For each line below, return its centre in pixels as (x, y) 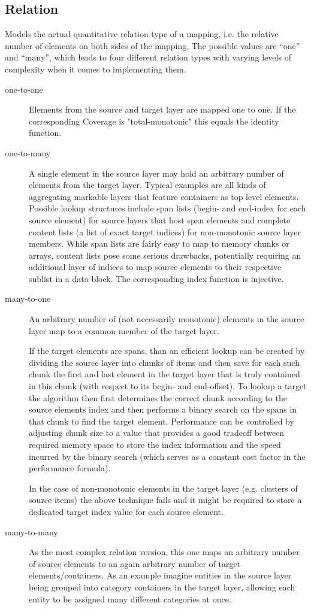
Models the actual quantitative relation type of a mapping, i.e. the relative (142, 34)
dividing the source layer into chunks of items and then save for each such (164, 362)
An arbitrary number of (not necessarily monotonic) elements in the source (167, 319)
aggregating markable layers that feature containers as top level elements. (164, 196)
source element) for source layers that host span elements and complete (160, 219)
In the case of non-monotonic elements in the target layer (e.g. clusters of (163, 488)
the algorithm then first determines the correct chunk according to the (158, 397)
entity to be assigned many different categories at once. (130, 599)
